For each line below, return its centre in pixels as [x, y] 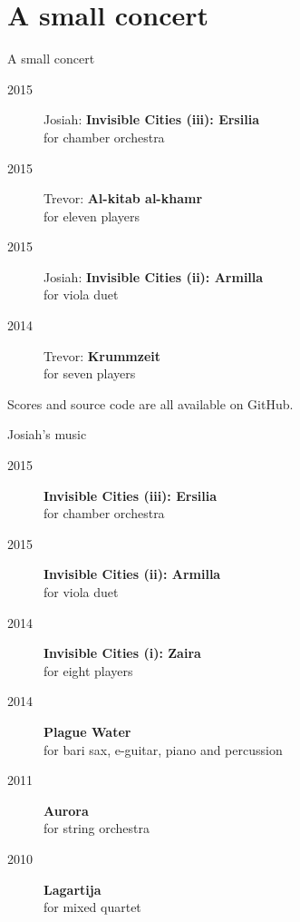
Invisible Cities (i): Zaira [122, 653]
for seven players [90, 373]
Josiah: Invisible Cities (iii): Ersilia [151, 119]
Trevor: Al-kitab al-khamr [123, 198]
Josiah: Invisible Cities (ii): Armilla [154, 276]
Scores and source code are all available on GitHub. [150, 403]
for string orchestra [97, 828]
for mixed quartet [92, 907]
